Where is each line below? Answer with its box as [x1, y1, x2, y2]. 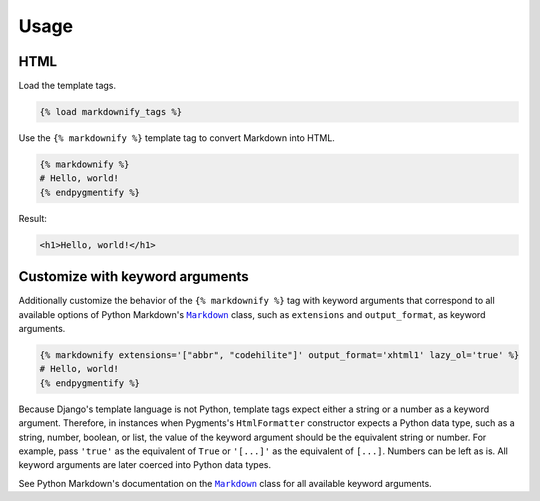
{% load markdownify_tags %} [39, 106, 183, 118]
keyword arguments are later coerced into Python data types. [18, 459, 272, 471]
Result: [18, 212, 47, 224]
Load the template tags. [18, 80, 117, 92]
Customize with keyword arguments [18, 268, 249, 285]
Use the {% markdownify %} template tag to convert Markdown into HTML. [18, 132, 335, 144]
